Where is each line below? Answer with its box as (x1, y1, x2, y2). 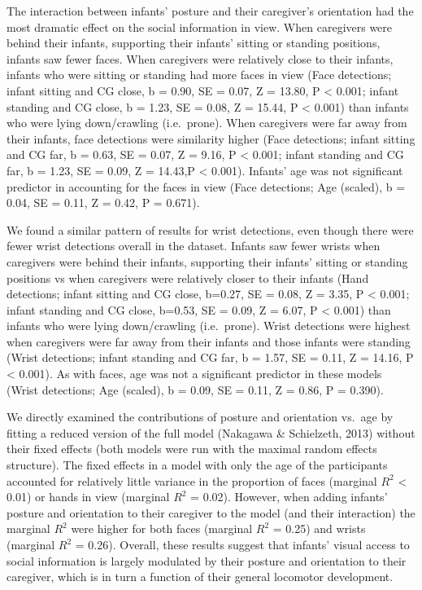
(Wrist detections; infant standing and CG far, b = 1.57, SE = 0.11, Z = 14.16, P (7, 349, 414, 366)
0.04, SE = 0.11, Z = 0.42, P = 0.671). (7, 194, 200, 211)
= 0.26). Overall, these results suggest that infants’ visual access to (75, 536, 410, 553)
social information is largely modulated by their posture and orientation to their (7, 552, 407, 569)
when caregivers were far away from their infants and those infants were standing (7, 332, 411, 350)
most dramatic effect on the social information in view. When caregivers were (7, 18, 393, 35)
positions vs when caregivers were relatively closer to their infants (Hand (7, 269, 369, 286)
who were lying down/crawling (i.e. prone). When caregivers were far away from (7, 114, 407, 131)
